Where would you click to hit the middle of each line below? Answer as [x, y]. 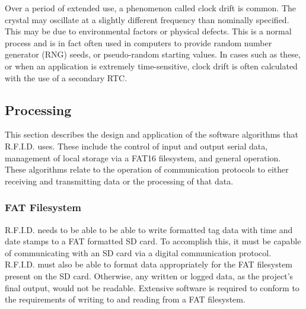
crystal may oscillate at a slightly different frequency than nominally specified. [147, 19]
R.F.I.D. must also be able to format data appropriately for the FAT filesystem [149, 264]
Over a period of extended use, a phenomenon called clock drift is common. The [151, 8]
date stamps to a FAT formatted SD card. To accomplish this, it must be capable [153, 241]
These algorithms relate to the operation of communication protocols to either [147, 169]
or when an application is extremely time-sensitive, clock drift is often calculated [151, 66]
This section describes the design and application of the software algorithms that [152, 134]
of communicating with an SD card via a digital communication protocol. [138, 252]
